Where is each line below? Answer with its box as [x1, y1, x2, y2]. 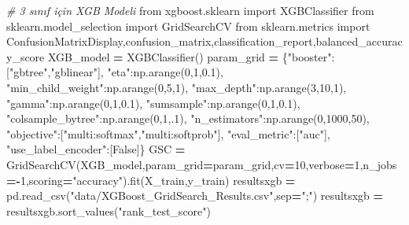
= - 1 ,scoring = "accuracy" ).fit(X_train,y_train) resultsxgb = [6, 172, 296, 188]
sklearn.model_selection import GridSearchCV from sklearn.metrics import [6, 17, 370, 34]
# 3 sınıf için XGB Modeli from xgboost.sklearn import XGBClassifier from [6, 2, 374, 18]
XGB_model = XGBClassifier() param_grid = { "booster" [47, 48, 332, 65]
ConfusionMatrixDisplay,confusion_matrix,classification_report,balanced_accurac [6, 33, 403, 50]
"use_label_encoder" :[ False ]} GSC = [6, 141, 186, 157]
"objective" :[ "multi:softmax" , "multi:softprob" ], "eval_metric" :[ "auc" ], [6, 125, 330, 142]
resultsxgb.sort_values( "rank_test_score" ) [6, 202, 211, 219]
